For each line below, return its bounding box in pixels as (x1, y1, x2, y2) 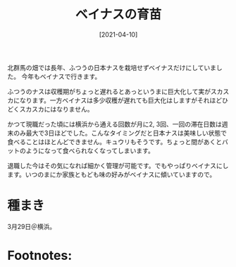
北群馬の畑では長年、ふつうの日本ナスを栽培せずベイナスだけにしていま (7, 63, 217, 71)
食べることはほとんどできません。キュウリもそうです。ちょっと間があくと (7, 137, 223, 146)
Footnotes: (7, 248, 73, 263)
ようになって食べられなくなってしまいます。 (25, 146, 155, 155)
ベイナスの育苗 (75, 6, 162, 23)
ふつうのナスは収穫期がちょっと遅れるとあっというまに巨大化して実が (7, 87, 211, 95)
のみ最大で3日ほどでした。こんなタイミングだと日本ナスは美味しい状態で (13, 129, 228, 137)
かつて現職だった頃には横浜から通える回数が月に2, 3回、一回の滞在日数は (7, 119, 222, 128)
